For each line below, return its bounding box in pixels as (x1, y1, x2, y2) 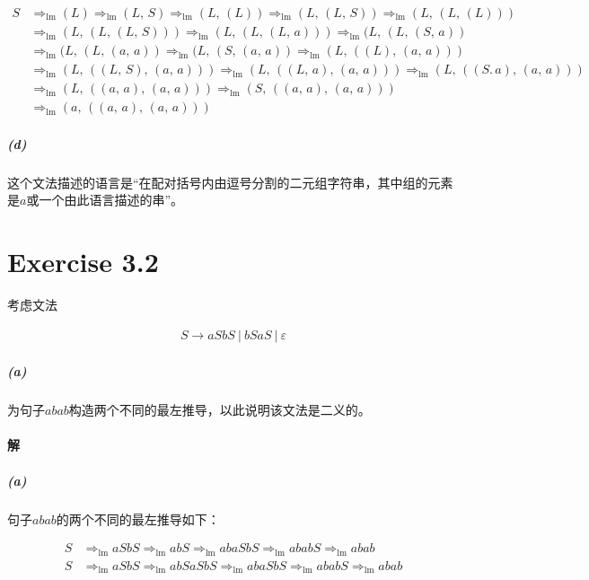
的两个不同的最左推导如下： (56, 509, 220, 528)
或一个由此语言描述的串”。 (26, 190, 184, 209)
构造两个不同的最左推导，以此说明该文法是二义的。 (68, 400, 371, 419)
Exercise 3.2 (7, 243, 159, 280)
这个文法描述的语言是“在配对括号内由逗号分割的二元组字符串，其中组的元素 (7, 172, 453, 191)
